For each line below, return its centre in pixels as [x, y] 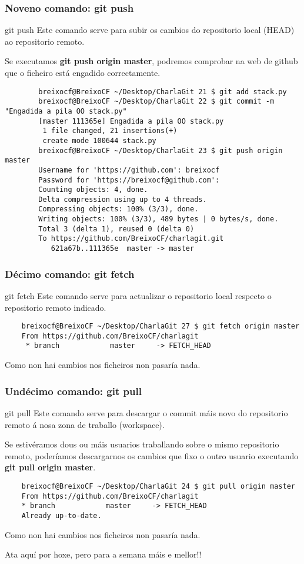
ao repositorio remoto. [45, 41]
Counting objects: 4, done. [93, 190]
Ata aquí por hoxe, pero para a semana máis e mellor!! [103, 554]
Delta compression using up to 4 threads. [123, 199]
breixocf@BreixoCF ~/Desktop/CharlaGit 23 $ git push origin [161, 150]
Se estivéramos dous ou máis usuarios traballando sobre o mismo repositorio [142, 444]
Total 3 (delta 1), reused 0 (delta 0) [116, 229]
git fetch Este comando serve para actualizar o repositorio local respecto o [138, 295]
